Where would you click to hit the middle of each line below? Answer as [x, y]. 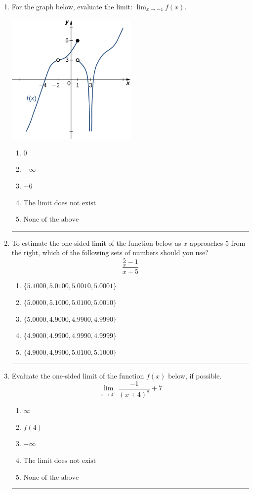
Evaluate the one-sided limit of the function [78, 376]
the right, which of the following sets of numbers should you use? [110, 252]
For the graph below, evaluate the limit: [72, 6]
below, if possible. [195, 376]
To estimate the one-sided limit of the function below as [96, 243]
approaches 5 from [217, 243]
